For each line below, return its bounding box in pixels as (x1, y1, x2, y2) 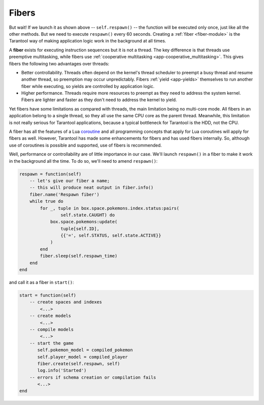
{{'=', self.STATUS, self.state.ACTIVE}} (60, 233, 161, 238)
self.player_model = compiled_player (37, 354, 128, 360)
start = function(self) (19, 293, 77, 298)
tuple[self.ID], (60, 226, 100, 232)
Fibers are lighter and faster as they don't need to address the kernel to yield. (21, 97, 177, 103)
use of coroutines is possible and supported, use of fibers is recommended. (9, 142, 162, 148)
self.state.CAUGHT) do (60, 212, 115, 217)
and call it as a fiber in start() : (9, 279, 74, 285)
